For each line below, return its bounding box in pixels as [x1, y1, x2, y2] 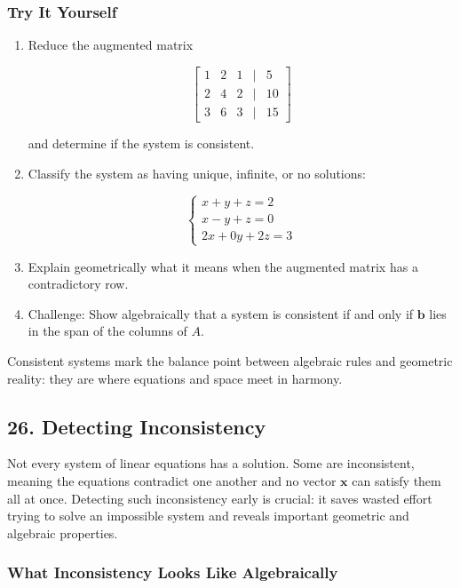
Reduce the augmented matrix [28, 36, 194, 54]
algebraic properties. [7, 523, 118, 542]
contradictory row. [28, 274, 129, 293]
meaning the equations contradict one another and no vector [7, 472, 337, 490]
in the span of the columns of [28, 322, 187, 340]
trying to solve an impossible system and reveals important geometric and [7, 506, 409, 525]
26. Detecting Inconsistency [7, 412, 266, 440]
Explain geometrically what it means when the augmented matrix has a [28, 257, 418, 275]
